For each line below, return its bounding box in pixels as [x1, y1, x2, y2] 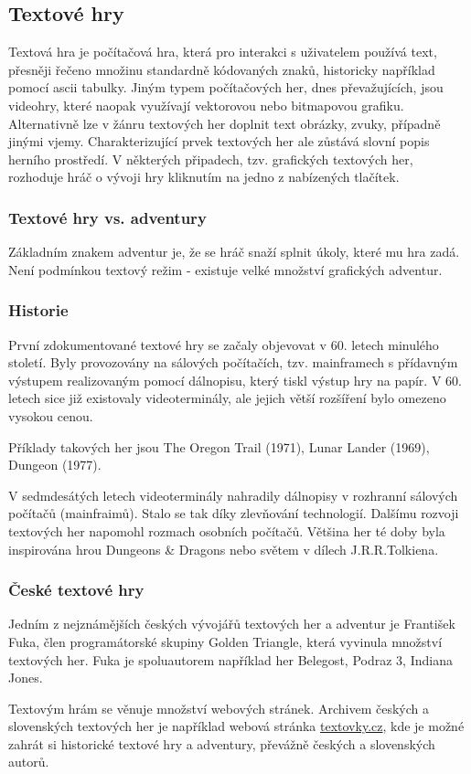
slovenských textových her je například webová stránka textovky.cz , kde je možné [8, 716, 465, 736]
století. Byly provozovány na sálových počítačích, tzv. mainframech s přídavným [8, 353, 458, 372]
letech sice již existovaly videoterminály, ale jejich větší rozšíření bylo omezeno [8, 388, 446, 408]
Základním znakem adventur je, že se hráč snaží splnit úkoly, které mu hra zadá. [8, 242, 460, 261]
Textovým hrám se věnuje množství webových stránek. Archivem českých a [8, 698, 430, 717]
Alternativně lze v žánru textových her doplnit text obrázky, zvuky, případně [8, 113, 441, 133]
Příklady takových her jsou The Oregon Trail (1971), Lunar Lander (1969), [8, 437, 430, 456]
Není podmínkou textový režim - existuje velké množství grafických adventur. [8, 260, 443, 279]
